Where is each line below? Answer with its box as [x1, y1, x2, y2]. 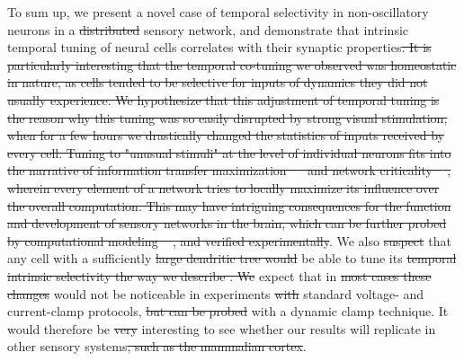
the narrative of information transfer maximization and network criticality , [7, 161, 451, 180]
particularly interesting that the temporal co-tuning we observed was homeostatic [7, 55, 457, 74]
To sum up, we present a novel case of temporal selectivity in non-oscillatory [7, 3, 429, 21]
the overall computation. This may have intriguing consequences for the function [7, 196, 451, 215]
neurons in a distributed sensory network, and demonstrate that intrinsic [7, 20, 409, 39]
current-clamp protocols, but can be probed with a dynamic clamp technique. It [7, 302, 449, 321]
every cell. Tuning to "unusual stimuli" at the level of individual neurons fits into [7, 143, 451, 162]
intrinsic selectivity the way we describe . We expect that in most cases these [7, 266, 432, 285]
